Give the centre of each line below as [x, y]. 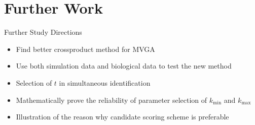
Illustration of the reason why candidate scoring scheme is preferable [122, 117]
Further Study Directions [43, 32]
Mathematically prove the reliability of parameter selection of [112, 100]
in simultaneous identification [105, 82]
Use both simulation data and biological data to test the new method [124, 66]
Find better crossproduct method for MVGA [85, 49]
